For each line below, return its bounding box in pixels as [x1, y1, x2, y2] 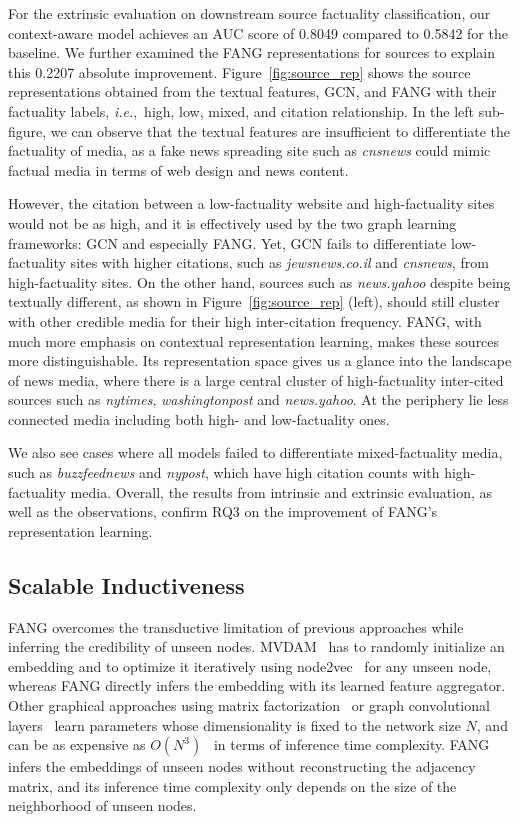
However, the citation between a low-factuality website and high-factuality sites [8, 193, 495, 214]
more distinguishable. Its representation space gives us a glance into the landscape [8, 350, 512, 371]
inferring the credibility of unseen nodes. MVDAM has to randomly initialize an [8, 636, 505, 657]
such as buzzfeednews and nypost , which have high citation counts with [8, 462, 440, 483]
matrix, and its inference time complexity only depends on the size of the [8, 775, 457, 796]
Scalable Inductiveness [8, 569, 245, 600]
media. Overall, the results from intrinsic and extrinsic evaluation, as [70, 481, 492, 502]
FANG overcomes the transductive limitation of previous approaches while [8, 616, 464, 637]
